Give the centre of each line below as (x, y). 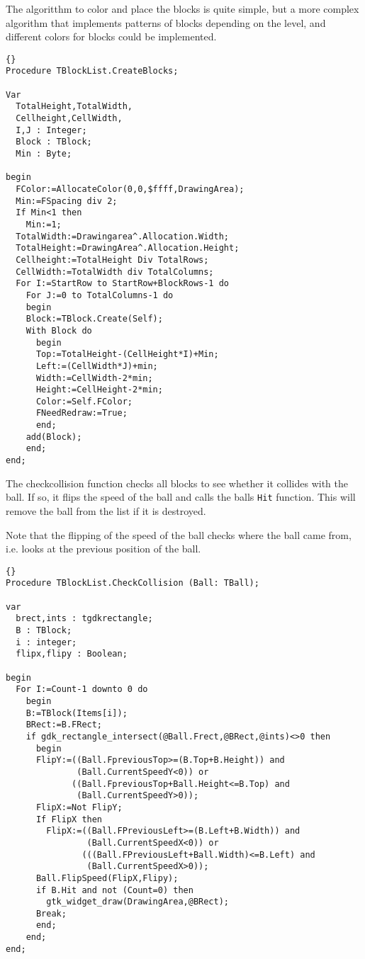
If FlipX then (69, 819)
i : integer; (46, 642)
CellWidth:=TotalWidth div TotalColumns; (115, 272)
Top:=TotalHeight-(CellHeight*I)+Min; (127, 354)
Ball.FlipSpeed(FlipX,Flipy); (107, 878)
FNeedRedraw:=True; (82, 413)
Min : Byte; (44, 154)
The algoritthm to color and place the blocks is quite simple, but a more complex (182, 8)
